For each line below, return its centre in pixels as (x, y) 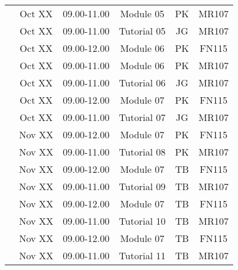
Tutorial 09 (142, 186)
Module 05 (142, 13)
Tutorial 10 (142, 221)
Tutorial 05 (142, 31)
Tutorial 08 (142, 152)
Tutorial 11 (142, 255)
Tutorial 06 (142, 83)
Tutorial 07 (142, 117)
